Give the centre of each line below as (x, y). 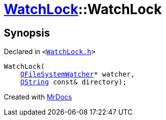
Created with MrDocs (38, 97)
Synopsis (27, 33)
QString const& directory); (73, 82)
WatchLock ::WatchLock (83, 9)
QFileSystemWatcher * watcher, (77, 74)
